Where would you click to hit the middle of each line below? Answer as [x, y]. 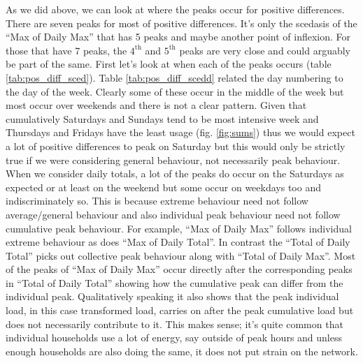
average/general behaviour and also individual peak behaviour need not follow [173, 214]
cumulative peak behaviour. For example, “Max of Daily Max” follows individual [179, 228]
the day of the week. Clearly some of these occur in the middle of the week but [175, 91]
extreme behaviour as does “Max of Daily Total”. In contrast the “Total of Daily [178, 242]
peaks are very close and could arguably [265, 50]
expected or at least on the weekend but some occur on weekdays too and [163, 187]
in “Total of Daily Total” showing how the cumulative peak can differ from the [175, 282]
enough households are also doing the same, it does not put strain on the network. [182, 351]
